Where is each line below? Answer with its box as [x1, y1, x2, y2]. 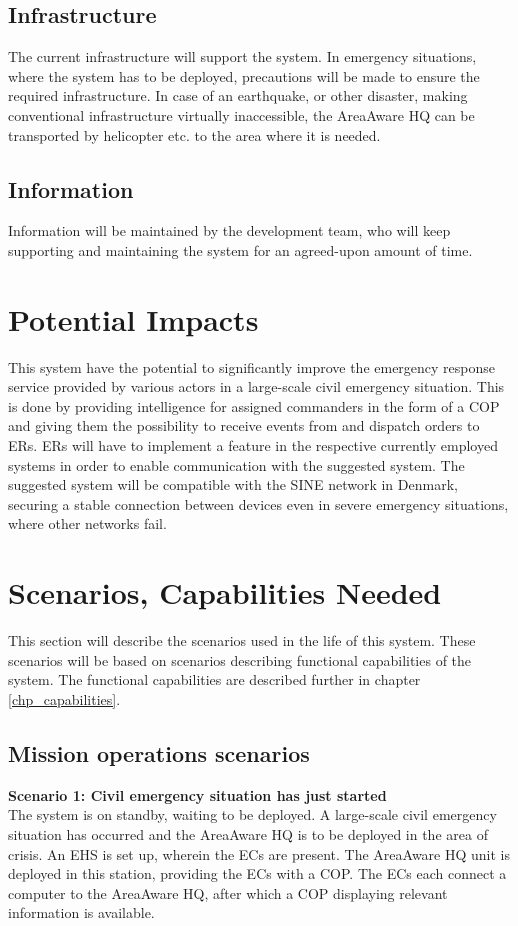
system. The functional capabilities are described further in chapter [8, 669, 421, 690]
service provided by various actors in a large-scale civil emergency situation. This [8, 376, 505, 397]
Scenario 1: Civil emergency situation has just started [8, 784, 387, 805]
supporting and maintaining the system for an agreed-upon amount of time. [8, 239, 473, 260]
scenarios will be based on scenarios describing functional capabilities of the [8, 649, 472, 670]
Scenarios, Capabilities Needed [8, 572, 442, 613]
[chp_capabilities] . [8, 688, 121, 709]
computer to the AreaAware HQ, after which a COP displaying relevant [8, 882, 448, 903]
